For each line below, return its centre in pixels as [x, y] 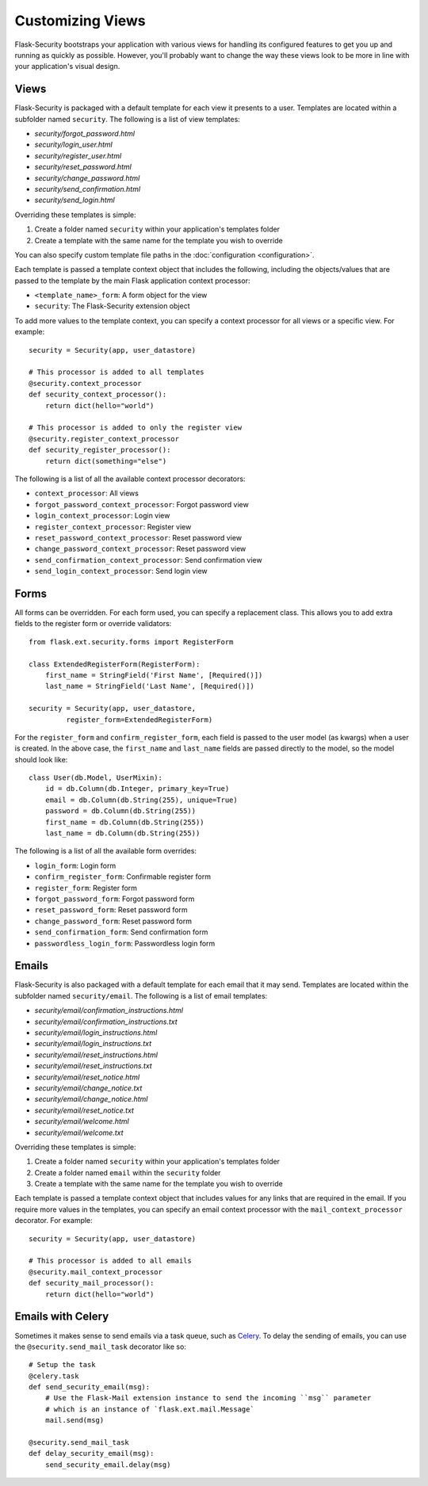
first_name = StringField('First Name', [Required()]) [154, 675]
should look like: [41, 759]
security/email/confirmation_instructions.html [109, 1010]
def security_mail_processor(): [92, 1283]
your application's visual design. [67, 67]
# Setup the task [62, 1365]
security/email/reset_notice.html [87, 1077]
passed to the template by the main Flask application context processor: [132, 281]
